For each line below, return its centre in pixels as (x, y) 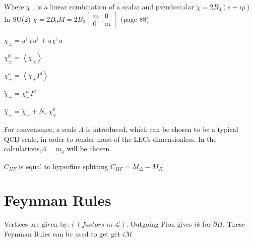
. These (234, 224)
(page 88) (135, 19)
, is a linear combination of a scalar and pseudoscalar (113, 6)
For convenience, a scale (40, 129)
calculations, (23, 149)
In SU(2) (17, 19)
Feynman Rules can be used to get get (62, 233)
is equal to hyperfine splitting (63, 166)
